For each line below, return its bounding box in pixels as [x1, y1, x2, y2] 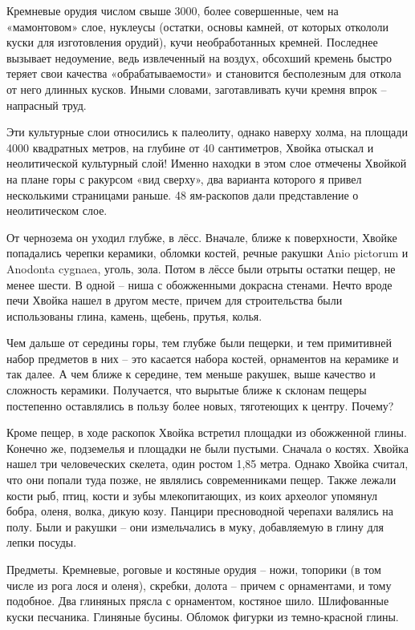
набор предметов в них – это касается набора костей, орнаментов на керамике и [6, 349, 399, 366]
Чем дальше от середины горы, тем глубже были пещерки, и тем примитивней [6, 334, 392, 351]
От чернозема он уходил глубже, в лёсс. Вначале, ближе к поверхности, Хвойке [6, 228, 397, 245]
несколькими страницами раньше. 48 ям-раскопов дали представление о [6, 186, 359, 203]
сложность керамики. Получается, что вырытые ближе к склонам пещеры [6, 382, 367, 398]
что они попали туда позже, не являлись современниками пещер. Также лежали [6, 471, 397, 488]
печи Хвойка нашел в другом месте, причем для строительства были [6, 292, 343, 309]
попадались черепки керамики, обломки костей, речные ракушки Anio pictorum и [6, 244, 409, 261]
